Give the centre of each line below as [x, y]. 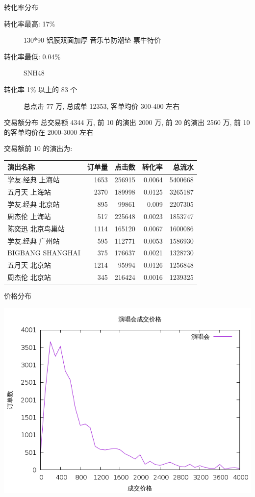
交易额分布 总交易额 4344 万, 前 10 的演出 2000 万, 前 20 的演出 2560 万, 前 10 [127, 122]
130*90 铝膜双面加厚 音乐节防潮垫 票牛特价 [92, 40]
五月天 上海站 [29, 192]
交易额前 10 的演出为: [38, 148]
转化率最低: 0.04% [32, 56]
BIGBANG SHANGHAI [44, 253]
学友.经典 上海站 [34, 180]
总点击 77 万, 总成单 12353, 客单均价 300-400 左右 [102, 106]
